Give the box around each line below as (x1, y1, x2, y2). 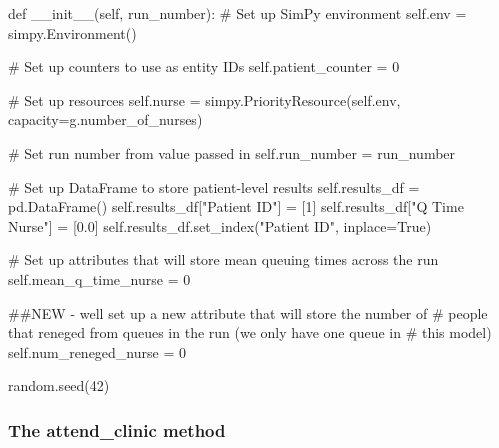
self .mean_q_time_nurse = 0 (8, 268, 191, 289)
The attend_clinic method (8, 417, 226, 442)
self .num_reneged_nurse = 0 (8, 341, 186, 362)
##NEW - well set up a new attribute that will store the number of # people (8, 302, 488, 323)
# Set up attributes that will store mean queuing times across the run (8, 249, 439, 270)
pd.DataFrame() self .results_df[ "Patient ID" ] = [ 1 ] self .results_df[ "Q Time (8, 196, 464, 217)
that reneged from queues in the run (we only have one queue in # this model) (8, 322, 492, 343)
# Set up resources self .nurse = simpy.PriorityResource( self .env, (8, 89, 401, 110)
